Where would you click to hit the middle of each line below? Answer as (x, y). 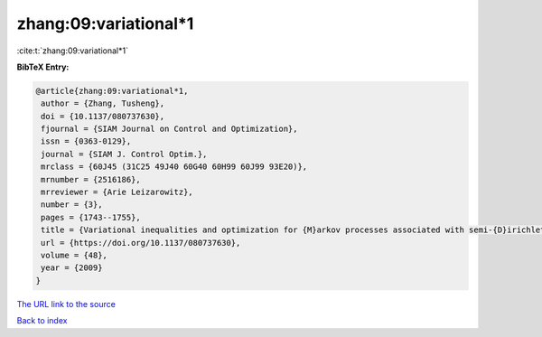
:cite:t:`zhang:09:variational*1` (72, 51)
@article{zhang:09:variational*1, (112, 91)
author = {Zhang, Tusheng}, (103, 103)
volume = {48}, (75, 255)
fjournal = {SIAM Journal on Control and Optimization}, (169, 129)
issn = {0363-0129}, (86, 141)
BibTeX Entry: (43, 67)
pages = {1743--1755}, (91, 217)
